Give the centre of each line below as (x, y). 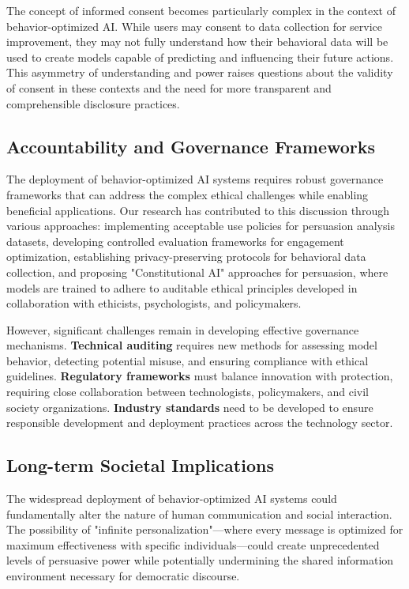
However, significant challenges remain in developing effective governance (183, 329)
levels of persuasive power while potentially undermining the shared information (200, 560)
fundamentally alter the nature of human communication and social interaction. (199, 513)
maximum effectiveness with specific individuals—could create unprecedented (193, 544)
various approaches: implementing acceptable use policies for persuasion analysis (201, 226)
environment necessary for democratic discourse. (123, 576)
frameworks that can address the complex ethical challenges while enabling (188, 194)
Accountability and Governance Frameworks (191, 146)
